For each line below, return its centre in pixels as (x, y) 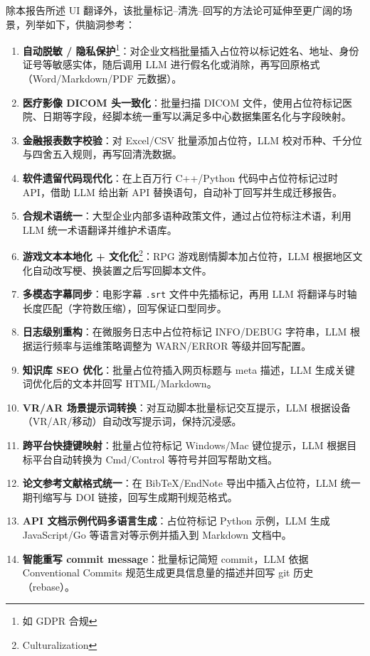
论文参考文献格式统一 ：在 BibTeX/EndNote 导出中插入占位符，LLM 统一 (191, 483)
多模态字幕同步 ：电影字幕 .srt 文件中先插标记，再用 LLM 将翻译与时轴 (190, 294)
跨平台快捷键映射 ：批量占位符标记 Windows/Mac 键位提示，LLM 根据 (185, 445)
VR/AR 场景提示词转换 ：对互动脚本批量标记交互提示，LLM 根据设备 (186, 407)
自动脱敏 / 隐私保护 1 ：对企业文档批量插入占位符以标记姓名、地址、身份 (191, 49)
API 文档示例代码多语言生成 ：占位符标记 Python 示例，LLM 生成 (176, 521)
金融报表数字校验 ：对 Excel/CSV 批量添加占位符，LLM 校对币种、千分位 (192, 140)
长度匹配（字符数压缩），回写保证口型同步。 (125, 307)
